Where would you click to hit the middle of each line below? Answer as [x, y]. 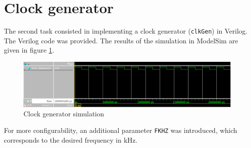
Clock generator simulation [64, 114]
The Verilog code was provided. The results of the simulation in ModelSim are [121, 40]
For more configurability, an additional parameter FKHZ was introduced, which [121, 130]
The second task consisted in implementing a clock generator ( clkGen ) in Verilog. [126, 31]
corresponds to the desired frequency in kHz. [71, 139]
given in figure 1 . [29, 50]
